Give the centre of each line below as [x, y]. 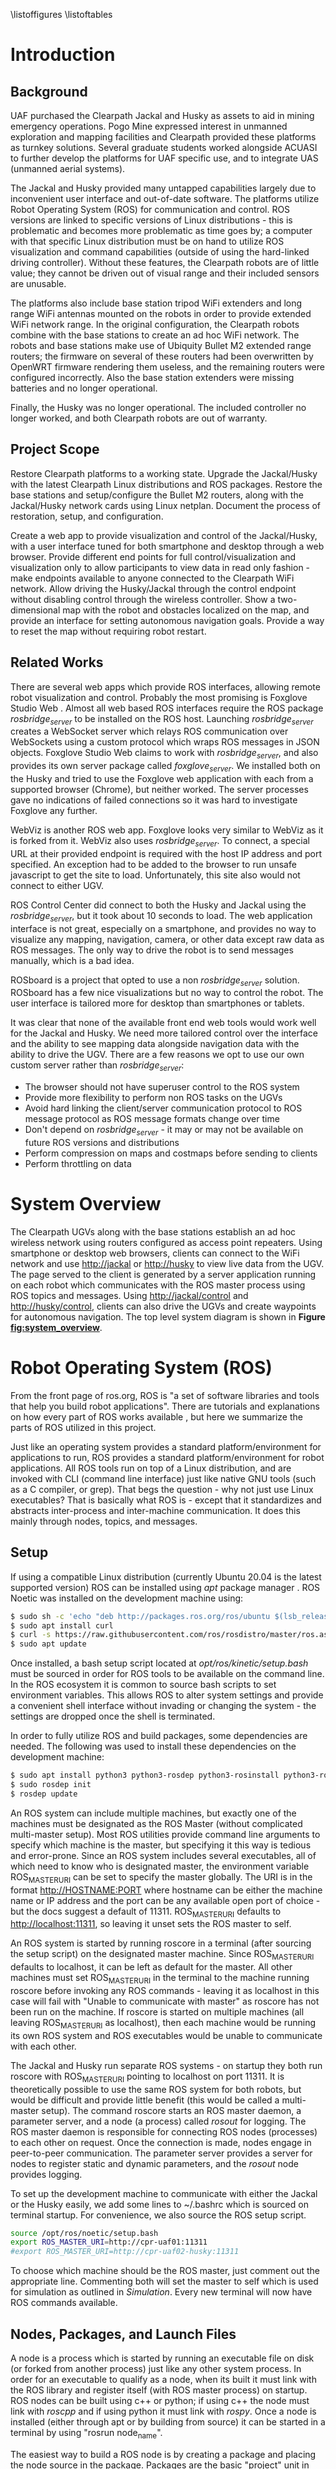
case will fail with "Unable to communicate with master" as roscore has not [165, 2001]
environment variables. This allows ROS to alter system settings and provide [167, 1695]
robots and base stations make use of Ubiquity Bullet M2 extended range [161, 345]
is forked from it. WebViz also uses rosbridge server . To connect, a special [160, 842]
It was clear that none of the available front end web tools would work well [163, 1023]
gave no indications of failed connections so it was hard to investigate [154, 800]
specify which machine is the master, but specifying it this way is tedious [161, 1845]
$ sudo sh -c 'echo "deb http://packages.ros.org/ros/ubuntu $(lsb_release [171, 1616]
